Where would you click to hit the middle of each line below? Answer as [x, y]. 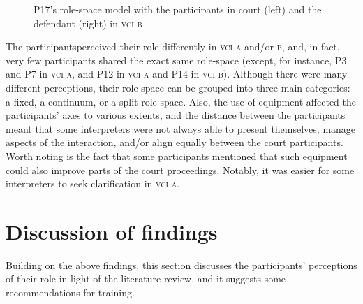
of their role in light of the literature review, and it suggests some [146, 278]
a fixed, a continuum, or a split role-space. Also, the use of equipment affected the [181, 101]
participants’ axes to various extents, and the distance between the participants [176, 115]
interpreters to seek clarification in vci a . [93, 183]
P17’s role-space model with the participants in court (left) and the [178, 9]
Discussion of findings [112, 231]
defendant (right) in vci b [88, 23]
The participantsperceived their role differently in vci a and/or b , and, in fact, [173, 46]
